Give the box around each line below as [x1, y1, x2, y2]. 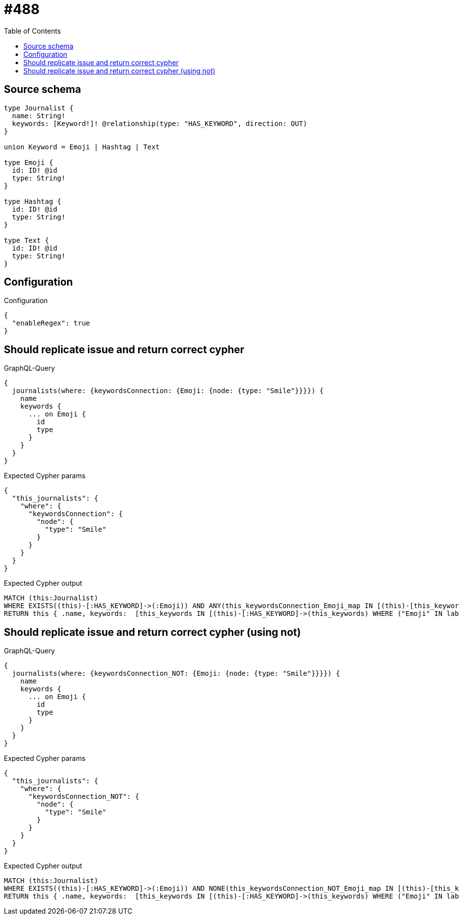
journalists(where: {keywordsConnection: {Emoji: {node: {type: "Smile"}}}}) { [12, 387, 324, 395]
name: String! [12, 111, 66, 120]
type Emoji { [4, 158, 53, 166]
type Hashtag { [4, 197, 62, 205]
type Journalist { [4, 104, 74, 112]
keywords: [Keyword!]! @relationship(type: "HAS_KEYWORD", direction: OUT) [12, 119, 307, 127]
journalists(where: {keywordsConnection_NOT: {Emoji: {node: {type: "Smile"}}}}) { [12, 669, 340, 678]
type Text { [4, 236, 49, 244]
